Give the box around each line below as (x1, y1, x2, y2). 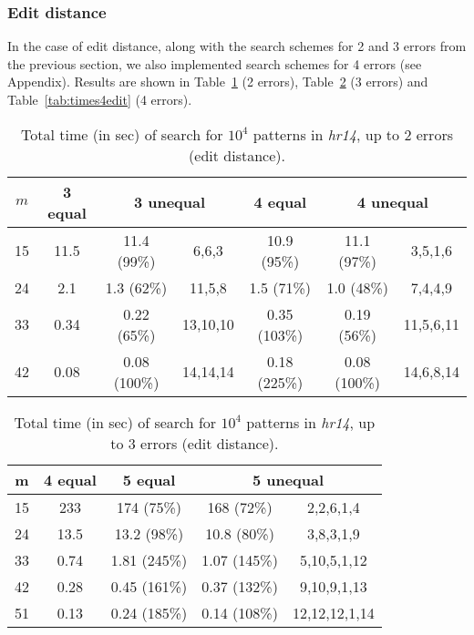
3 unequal (133, 191, 206, 213)
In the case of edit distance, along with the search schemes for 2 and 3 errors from (7, 36, 467, 56)
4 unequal (356, 191, 428, 213)
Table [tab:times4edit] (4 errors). (7, 90, 192, 108)
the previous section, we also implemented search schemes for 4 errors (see (7, 54, 422, 73)
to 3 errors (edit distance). (110, 432, 279, 454)
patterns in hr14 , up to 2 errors (252, 123, 453, 145)
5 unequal (252, 468, 325, 490)
